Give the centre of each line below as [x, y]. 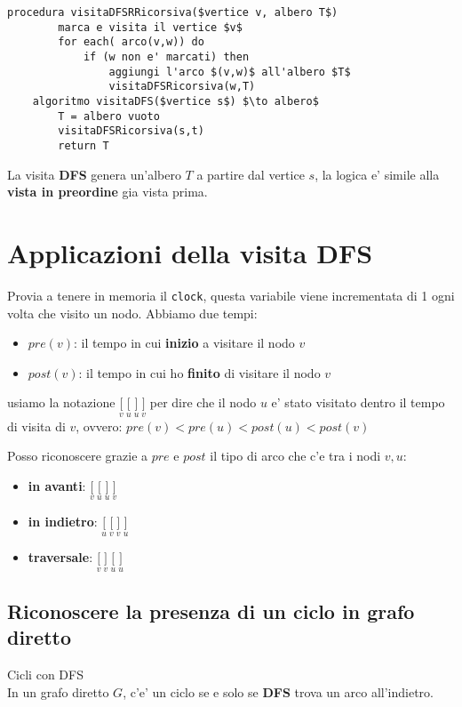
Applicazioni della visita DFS [190, 252]
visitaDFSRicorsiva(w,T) [182, 87]
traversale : [60, 557]
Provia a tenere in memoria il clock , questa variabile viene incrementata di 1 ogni [231, 295]
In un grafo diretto [58, 691]
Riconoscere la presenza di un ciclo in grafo [211, 611]
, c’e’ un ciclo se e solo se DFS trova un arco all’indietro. [278, 691]
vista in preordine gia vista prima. [108, 192]
